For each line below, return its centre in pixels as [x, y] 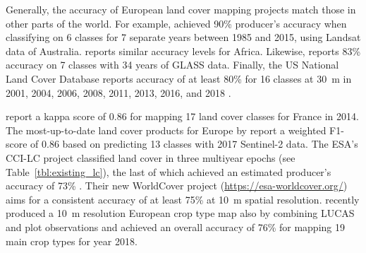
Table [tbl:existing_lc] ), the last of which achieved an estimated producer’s [169, 171]
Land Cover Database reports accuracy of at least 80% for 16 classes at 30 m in [179, 78]
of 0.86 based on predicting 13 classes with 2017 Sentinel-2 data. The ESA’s [194, 144]
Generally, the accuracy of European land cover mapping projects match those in [181, 9]
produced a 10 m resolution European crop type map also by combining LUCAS [180, 213]
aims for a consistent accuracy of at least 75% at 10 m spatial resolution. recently [183, 199]
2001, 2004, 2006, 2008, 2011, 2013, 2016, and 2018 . [118, 92]
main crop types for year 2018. [72, 241]
